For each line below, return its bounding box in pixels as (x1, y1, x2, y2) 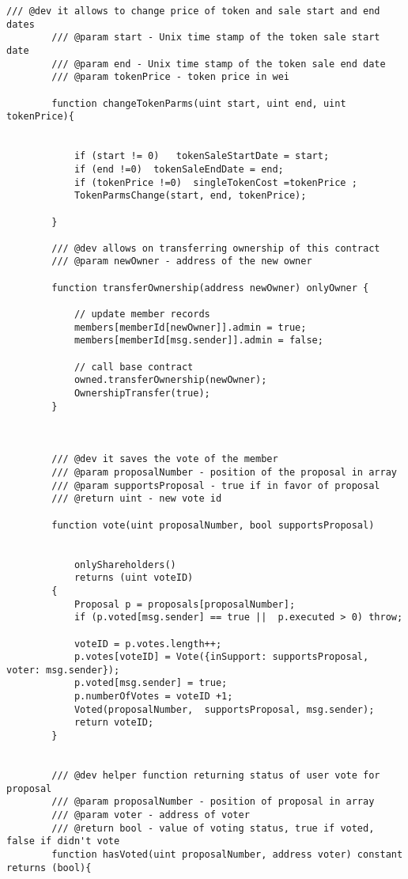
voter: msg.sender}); (6, 664, 120, 676)
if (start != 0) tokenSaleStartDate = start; (74, 150, 330, 162)
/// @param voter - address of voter (51, 809, 250, 821)
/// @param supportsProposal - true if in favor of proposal (51, 479, 380, 491)
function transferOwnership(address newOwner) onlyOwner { (51, 282, 369, 294)
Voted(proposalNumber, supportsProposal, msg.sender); (74, 703, 375, 715)
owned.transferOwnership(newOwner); (74, 374, 267, 386)
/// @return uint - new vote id (51, 493, 222, 505)
